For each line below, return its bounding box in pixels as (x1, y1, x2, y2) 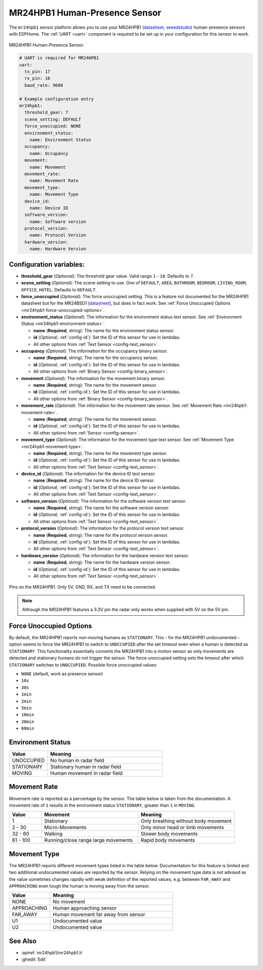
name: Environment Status (29, 137, 92, 142)
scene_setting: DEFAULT (24, 116, 81, 122)
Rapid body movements (140, 837, 195, 844)
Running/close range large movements (44, 837, 133, 844)
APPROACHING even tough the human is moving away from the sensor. (9, 883, 150, 889)
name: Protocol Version (29, 232, 86, 238)
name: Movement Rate (29, 178, 79, 184)
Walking (44, 831, 63, 837)
